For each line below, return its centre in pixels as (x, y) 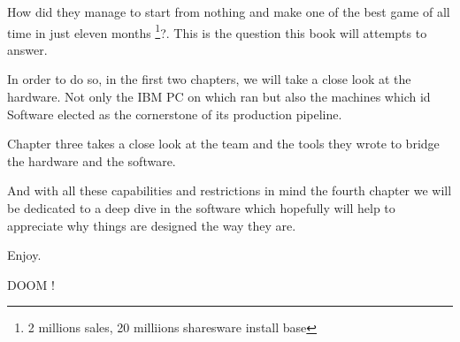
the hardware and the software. (92, 160)
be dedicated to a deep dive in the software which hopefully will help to (201, 208)
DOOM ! (31, 284)
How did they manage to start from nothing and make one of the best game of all (229, 11)
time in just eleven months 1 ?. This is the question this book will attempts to (217, 31)
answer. (27, 49)
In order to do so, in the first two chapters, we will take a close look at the (209, 79)
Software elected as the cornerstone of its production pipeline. (175, 114)
